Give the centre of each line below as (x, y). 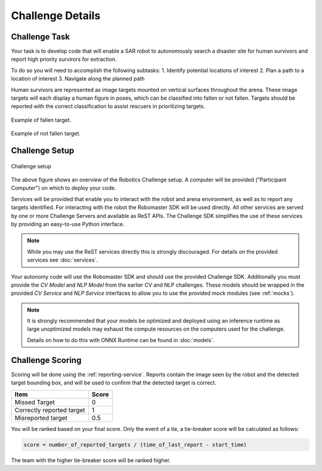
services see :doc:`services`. (63, 260)
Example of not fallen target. (46, 134)
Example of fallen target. (41, 120)
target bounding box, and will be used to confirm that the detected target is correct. (114, 383)
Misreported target (41, 418)
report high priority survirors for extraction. (64, 59)
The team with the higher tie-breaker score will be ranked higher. (91, 460)
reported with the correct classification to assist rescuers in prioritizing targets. (108, 106)
